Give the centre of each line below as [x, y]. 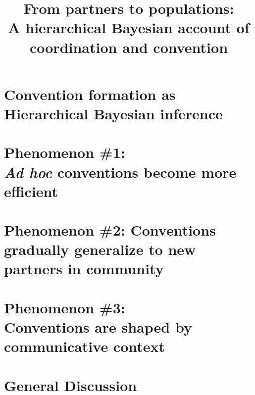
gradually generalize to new [100, 249]
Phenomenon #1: [65, 152]
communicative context [85, 346]
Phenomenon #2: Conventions [110, 230]
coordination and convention [129, 47]
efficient [31, 191]
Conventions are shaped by [98, 327]
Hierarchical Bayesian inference [113, 113]
